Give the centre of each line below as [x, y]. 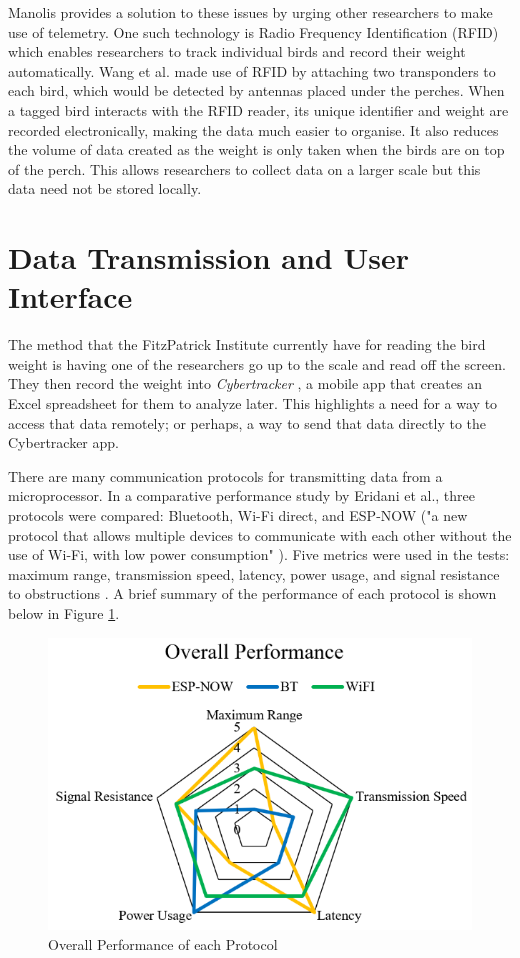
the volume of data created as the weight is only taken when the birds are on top [256, 149]
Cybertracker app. [63, 442]
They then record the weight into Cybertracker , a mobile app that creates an [245, 383]
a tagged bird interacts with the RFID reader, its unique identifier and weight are [258, 109]
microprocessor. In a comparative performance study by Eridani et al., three [242, 495]
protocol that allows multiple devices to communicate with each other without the [260, 534]
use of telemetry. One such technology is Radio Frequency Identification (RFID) [253, 31]
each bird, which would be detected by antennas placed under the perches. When [256, 90]
